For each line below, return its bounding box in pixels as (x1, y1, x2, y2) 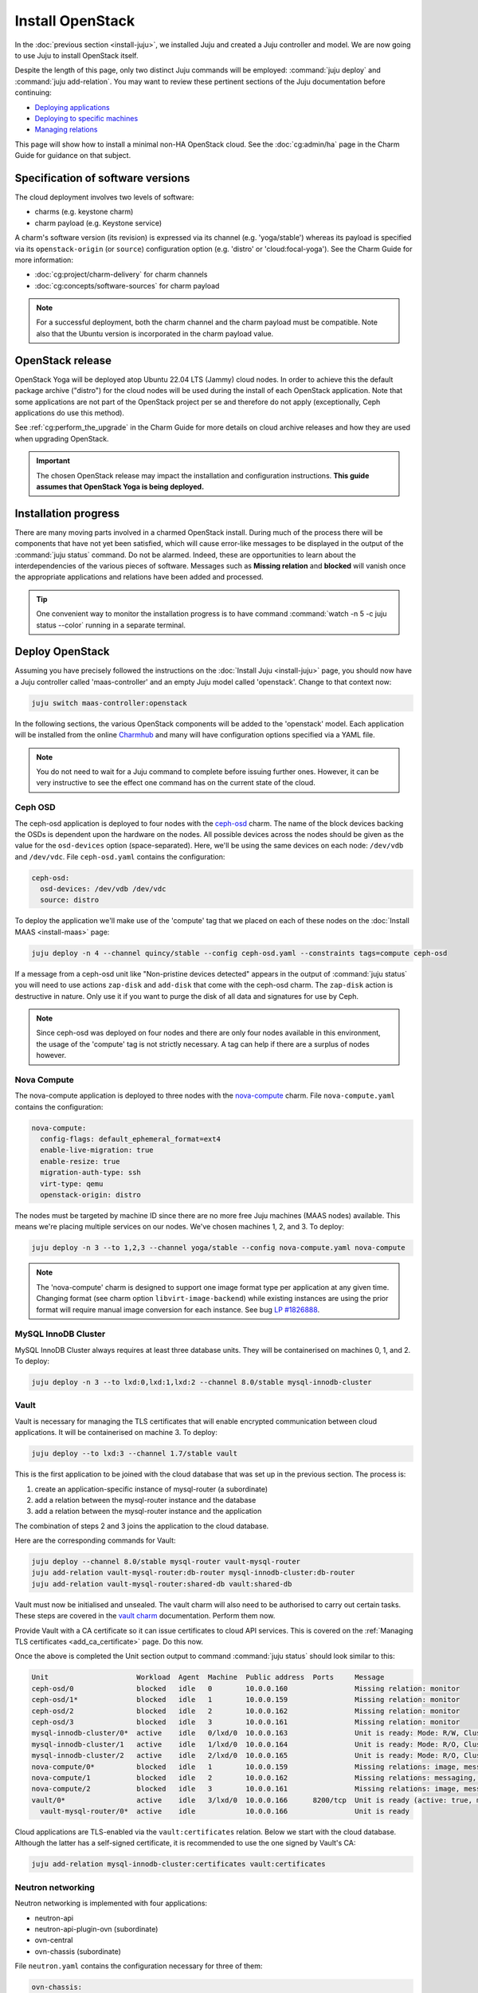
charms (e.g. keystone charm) (34, 207, 134, 217)
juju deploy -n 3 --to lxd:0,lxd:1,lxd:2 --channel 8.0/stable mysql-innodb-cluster (31, 1378, 372, 1387)
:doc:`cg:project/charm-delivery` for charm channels (34, 269, 208, 279)
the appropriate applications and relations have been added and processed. (14, 572, 264, 582)
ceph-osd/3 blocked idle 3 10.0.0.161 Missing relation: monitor (31, 1717, 460, 1726)
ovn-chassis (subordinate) (34, 1946, 121, 1956)
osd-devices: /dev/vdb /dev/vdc (40, 885, 167, 894)
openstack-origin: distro (40, 1190, 141, 1199)
